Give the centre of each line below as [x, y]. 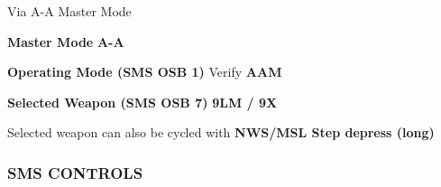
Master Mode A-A [66, 41]
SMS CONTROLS [75, 172]
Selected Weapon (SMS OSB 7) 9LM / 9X [142, 102]
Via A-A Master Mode [69, 11]
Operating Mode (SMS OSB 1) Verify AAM [145, 72]
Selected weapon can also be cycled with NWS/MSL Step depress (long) [221, 132]
